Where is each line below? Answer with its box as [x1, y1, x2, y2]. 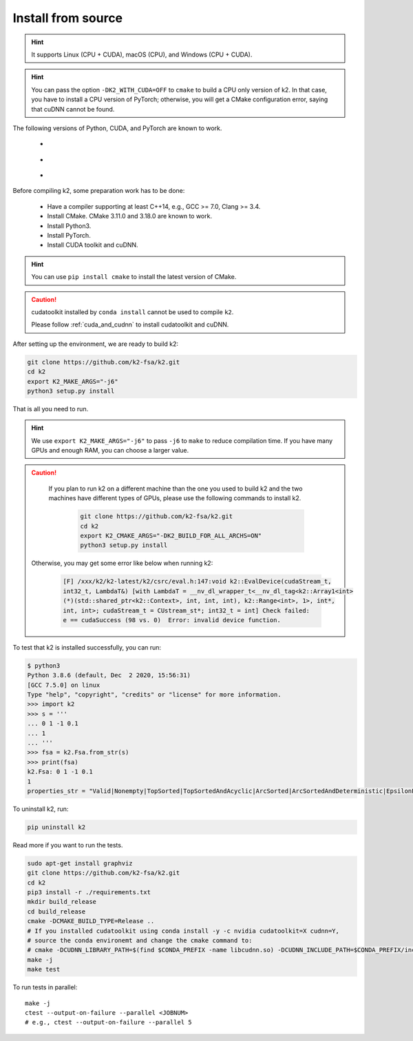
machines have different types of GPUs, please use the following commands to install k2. [48, 494, 301, 502]
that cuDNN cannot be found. [31, 105, 115, 113]
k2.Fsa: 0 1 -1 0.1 [27, 768, 93, 776]
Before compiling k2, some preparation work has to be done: [12, 187, 185, 195]
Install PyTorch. [47, 231, 91, 240]
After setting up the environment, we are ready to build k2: [12, 340, 179, 348]
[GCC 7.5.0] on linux [27, 681, 100, 689]
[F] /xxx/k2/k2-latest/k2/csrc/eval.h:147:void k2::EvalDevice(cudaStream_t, [63, 577, 332, 586]
